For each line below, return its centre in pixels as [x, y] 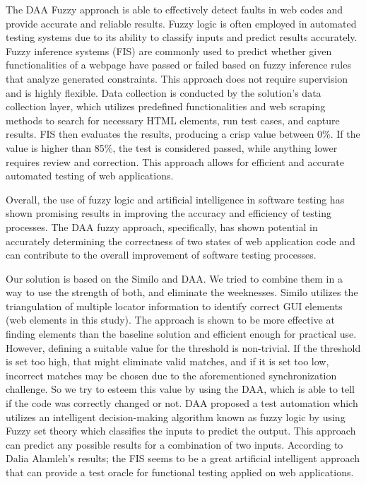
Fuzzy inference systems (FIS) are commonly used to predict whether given [169, 51]
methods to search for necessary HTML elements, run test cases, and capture [173, 120]
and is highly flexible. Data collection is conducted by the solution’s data [164, 92]
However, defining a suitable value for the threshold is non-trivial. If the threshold [183, 347]
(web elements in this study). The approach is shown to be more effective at [170, 320]
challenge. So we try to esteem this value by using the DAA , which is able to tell [180, 389]
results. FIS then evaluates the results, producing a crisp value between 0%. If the [183, 134]
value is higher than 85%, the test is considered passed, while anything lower [172, 147]
